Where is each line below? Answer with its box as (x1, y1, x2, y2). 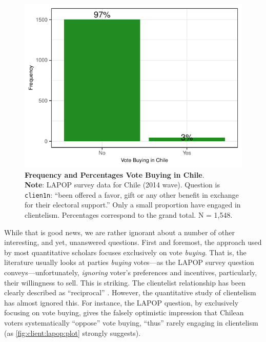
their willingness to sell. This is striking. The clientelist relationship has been (4, 277, 245, 288)
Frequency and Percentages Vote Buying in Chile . (25, 169, 204, 180)
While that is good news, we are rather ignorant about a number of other (4, 226, 235, 237)
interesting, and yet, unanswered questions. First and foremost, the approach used (4, 237, 262, 248)
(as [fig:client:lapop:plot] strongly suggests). (4, 327, 141, 338)
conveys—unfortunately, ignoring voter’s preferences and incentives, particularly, (4, 267, 257, 277)
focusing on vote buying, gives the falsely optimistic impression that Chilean (4, 307, 244, 318)
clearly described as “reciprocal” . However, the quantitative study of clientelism (4, 287, 256, 298)
